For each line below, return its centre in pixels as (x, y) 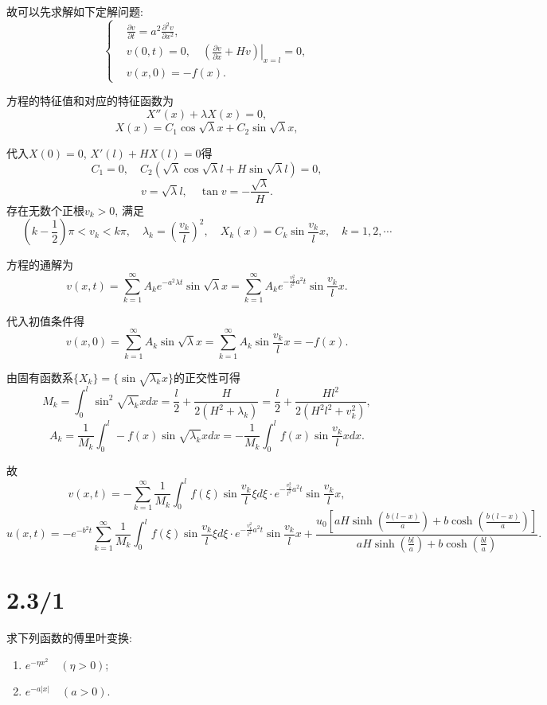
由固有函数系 (40, 377)
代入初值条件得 (45, 320)
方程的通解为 (40, 265)
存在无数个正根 (45, 210)
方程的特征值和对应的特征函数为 (90, 101)
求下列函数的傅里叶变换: (69, 637)
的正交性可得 (207, 377)
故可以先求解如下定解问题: (75, 11)
